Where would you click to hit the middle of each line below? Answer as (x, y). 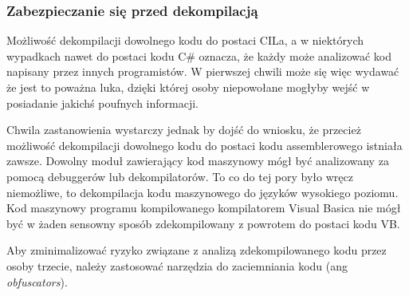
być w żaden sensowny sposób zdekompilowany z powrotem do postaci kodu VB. (203, 223)
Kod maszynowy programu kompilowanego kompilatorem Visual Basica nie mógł (204, 208)
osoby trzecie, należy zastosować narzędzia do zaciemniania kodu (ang (177, 265)
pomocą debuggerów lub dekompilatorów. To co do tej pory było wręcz (180, 176)
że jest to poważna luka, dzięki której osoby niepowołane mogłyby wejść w (188, 87)
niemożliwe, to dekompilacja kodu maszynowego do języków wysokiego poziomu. (203, 192)
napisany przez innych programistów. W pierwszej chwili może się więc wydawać (203, 71)
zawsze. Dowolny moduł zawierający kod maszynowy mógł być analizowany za (198, 161)
